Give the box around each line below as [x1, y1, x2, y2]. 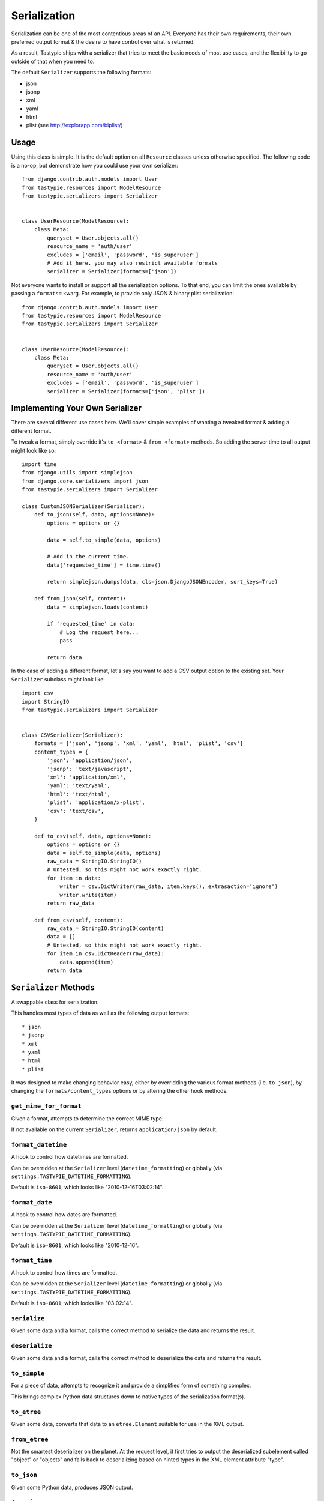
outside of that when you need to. [11, 58, 95, 65]
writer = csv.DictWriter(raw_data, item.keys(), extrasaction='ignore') [59, 883, 278, 890]
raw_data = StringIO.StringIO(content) [47, 925, 164, 932]
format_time [11, 1257, 52, 1264]
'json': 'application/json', [47, 757, 133, 764]
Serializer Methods [11, 982, 95, 992]
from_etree [11, 1435, 49, 1443]
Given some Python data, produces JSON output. [11, 1484, 133, 1491]
